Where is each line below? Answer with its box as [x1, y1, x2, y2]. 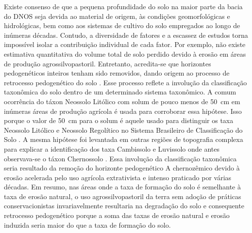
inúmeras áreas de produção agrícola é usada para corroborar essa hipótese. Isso [4, 106, 242, 116]
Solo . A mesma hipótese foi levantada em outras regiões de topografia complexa [4, 134, 243, 144]
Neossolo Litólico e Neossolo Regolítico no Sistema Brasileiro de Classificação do [4, 124, 243, 135]
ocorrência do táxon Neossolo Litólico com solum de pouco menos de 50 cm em [4, 96, 240, 106]
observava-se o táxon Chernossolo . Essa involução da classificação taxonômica [4, 153, 237, 163]
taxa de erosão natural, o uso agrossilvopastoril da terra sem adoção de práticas [4, 191, 241, 201]
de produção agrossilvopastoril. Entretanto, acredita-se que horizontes [4, 58, 211, 68]
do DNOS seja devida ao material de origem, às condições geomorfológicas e [4, 11, 230, 21]
